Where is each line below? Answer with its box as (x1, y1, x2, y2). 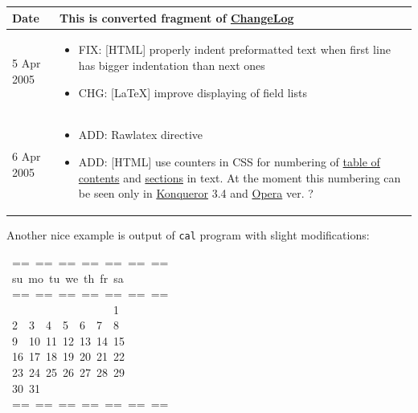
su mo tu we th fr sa (11, 269, 124, 286)
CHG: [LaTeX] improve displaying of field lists (78, 84, 307, 100)
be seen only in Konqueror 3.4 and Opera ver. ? (78, 185, 313, 202)
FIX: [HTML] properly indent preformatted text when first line (78, 41, 391, 58)
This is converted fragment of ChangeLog (59, 9, 294, 26)
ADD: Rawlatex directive (78, 126, 203, 143)
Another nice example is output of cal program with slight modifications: (6, 227, 370, 243)
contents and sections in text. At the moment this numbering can (78, 169, 401, 186)
